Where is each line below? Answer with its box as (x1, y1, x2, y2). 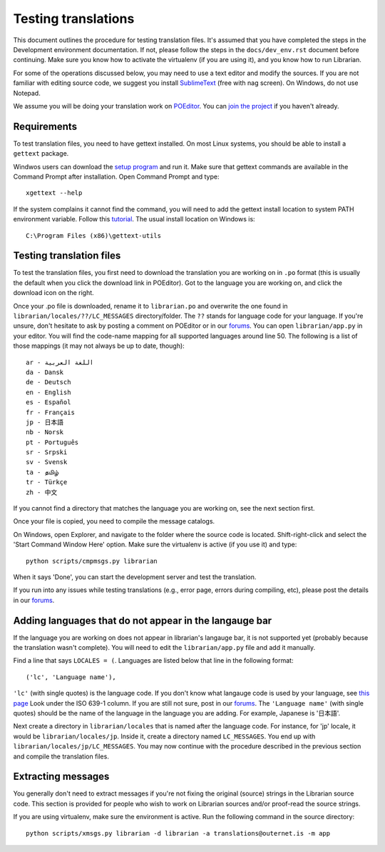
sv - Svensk (26, 458, 68, 466)
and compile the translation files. (13, 752, 110, 761)
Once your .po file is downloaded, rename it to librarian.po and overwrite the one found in (13, 301, 288, 310)
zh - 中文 (26, 488, 58, 496)
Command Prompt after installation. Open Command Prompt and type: (13, 172, 220, 181)
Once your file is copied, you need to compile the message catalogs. (13, 517, 215, 526)
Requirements (13, 120, 78, 132)
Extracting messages (13, 771, 110, 783)
